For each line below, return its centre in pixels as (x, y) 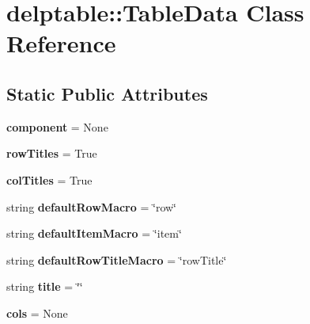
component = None (57, 126)
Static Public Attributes (107, 93)
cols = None (37, 313)
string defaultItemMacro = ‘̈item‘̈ (94, 233)
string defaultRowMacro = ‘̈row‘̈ (92, 206)
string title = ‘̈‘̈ (45, 286)
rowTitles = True (52, 153)
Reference (61, 43)
